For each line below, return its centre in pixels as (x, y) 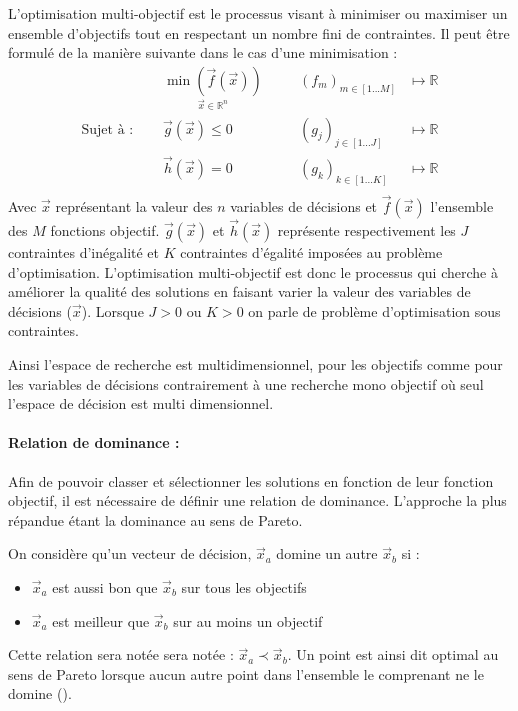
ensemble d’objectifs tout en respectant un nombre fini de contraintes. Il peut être (259, 32)
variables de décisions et (304, 205)
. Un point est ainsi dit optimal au (393, 654)
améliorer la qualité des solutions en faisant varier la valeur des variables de (239, 291)
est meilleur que (101, 620)
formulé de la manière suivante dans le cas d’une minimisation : (203, 52)
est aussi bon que (105, 586)
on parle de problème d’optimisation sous (374, 310)
